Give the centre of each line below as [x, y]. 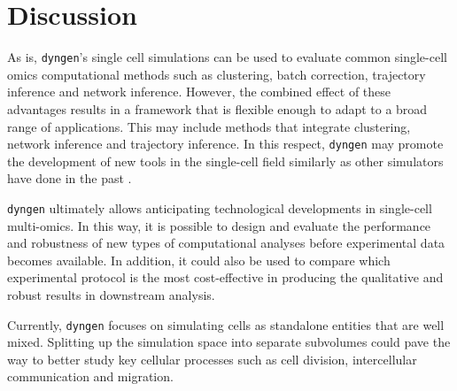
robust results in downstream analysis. [111, 295]
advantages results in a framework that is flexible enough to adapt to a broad [217, 108]
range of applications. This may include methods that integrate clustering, [209, 126]
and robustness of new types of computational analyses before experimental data [226, 243]
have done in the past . [70, 178]
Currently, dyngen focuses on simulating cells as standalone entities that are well [226, 324]
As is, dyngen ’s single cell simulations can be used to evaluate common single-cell [227, 57]
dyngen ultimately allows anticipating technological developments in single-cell [220, 208]
